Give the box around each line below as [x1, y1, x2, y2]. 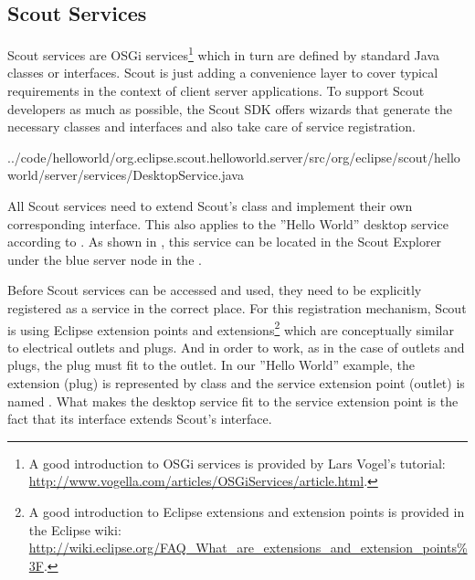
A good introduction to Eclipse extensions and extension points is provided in [28, 501, 465, 521]
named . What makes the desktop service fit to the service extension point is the [7, 391, 459, 410]
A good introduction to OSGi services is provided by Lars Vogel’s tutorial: [28, 453, 446, 472]
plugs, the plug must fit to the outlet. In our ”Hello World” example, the [7, 355, 415, 374]
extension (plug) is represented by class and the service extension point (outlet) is [7, 374, 465, 393]
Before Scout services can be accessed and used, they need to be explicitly [7, 280, 422, 300]
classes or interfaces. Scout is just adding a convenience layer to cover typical [7, 63, 438, 82]
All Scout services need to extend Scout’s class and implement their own [7, 196, 413, 216]
